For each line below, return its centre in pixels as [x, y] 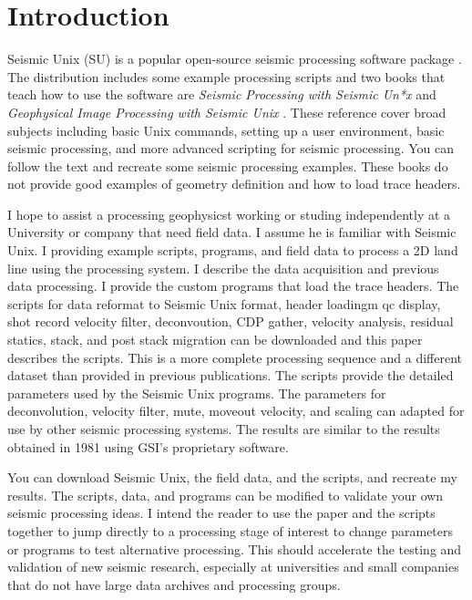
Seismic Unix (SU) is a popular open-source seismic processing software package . [235, 59]
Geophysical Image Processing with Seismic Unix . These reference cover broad [227, 112]
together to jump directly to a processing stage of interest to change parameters [231, 530]
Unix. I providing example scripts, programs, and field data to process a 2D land [233, 250]
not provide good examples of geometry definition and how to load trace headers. [234, 184]
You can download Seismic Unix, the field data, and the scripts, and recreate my [232, 477]
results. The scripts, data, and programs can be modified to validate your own [226, 495]
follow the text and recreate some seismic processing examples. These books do [228, 166]
